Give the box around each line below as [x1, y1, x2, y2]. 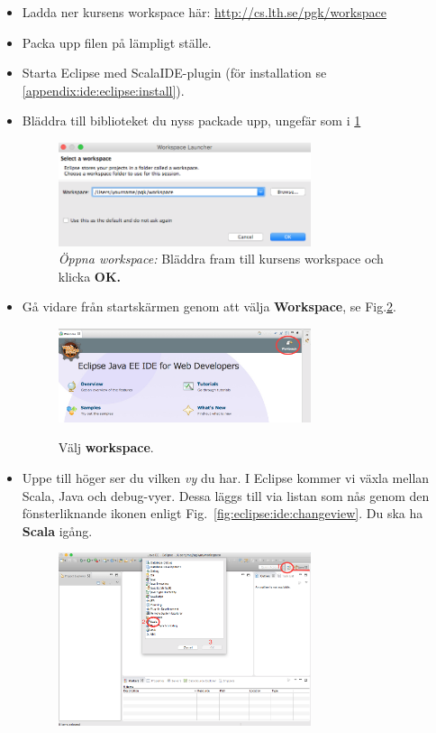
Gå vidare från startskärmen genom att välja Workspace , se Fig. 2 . [22, 297, 396, 316]
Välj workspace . [58, 438, 154, 457]
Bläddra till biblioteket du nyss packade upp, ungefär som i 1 [22, 111, 361, 130]
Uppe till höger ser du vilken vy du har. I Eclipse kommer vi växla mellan [22, 469, 430, 487]
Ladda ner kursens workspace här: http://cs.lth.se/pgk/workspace [22, 3, 386, 21]
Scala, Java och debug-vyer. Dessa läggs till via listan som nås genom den [22, 486, 430, 505]
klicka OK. [58, 266, 122, 285]
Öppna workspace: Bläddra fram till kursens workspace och [58, 249, 384, 268]
